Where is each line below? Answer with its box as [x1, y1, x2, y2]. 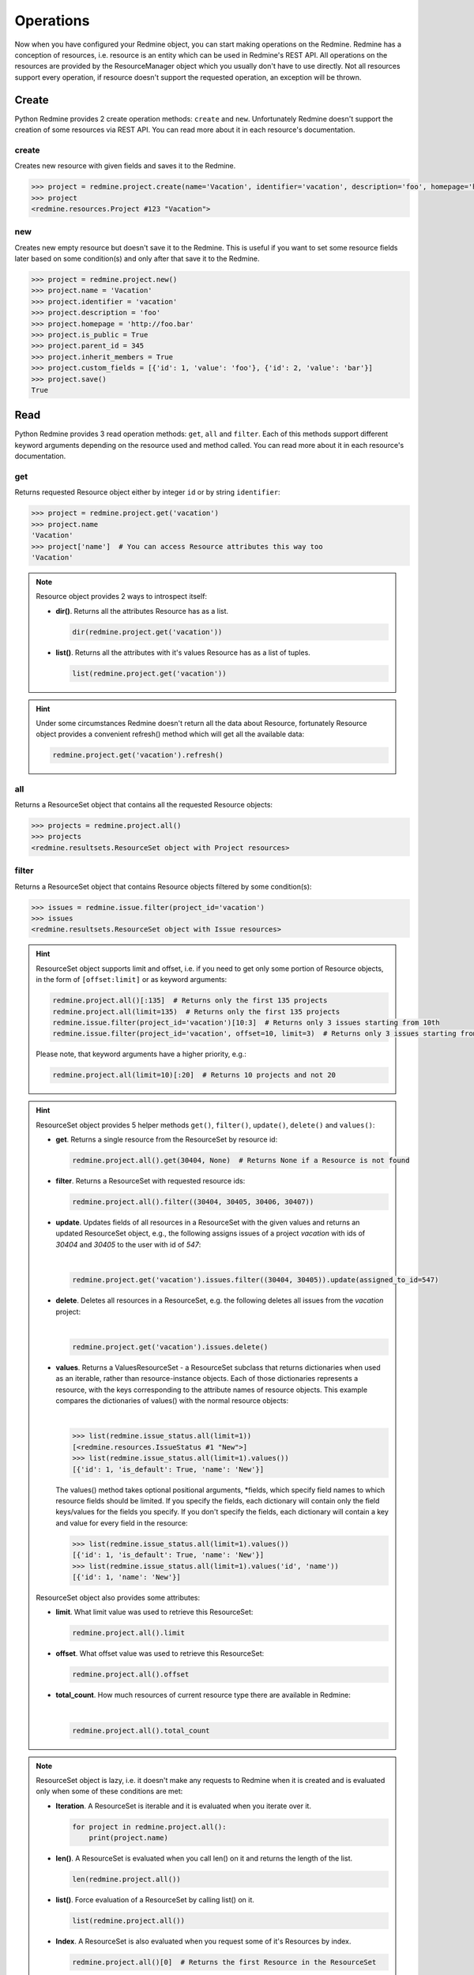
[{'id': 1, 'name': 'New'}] [72, 1572, 181, 1582]
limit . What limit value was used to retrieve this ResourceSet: [55, 1608, 254, 1617]
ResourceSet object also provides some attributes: [36, 1593, 201, 1602]
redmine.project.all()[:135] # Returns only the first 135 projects [52, 996, 328, 1005]
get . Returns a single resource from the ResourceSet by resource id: [55, 1134, 278, 1145]
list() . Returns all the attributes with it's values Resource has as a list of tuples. [55, 648, 311, 657]
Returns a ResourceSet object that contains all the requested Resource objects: [14, 800, 273, 810]
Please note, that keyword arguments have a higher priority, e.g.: [36, 1049, 246, 1059]
